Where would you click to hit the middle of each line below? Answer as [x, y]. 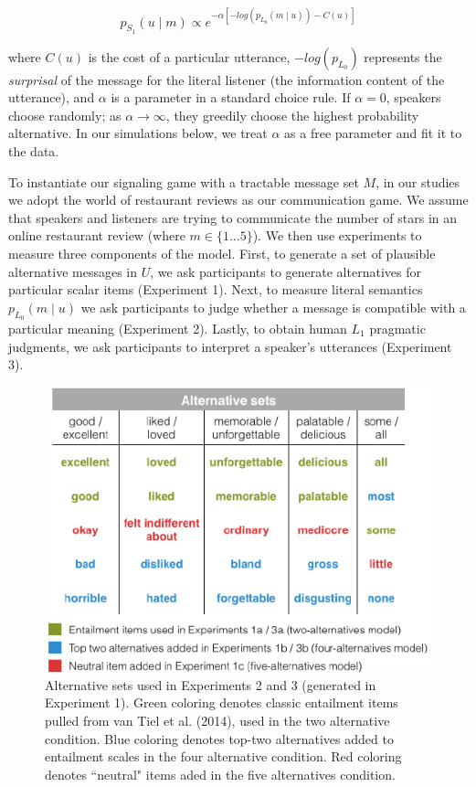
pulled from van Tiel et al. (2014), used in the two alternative [217, 720]
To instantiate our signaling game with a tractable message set [184, 181]
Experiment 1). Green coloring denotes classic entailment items [222, 702]
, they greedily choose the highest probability [292, 115]
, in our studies [418, 181]
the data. [34, 151]
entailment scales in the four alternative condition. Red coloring [223, 756]
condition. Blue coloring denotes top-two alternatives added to [219, 738]
